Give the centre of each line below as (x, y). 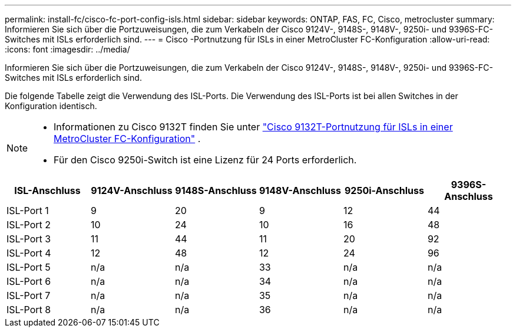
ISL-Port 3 (29, 239)
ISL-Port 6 (29, 281)
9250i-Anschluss (384, 190)
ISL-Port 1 (28, 211)
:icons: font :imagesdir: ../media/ (67, 49)
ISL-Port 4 (29, 253)
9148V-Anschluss (300, 190)
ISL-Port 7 (29, 295)
